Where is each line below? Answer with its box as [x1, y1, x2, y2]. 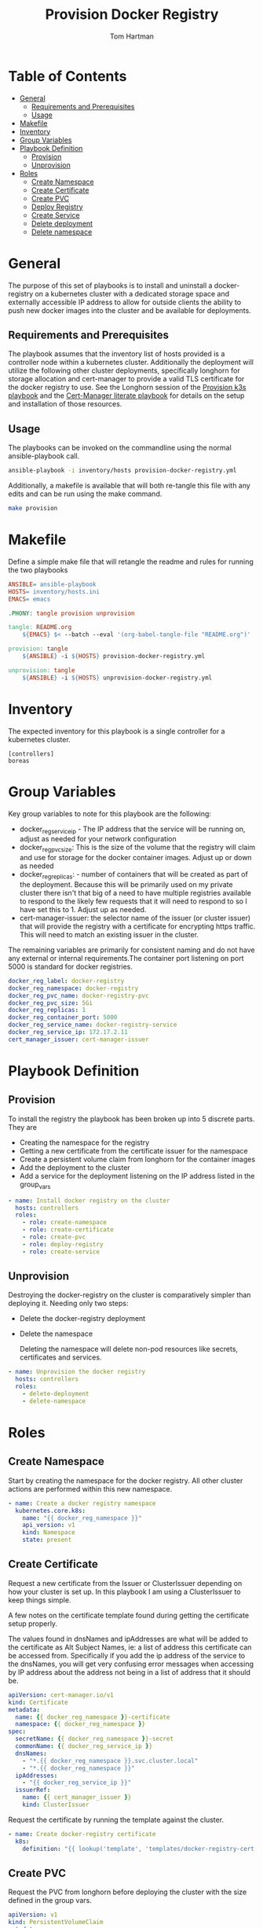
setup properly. [8, 1618, 57, 1628]
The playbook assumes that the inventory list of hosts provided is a [8, 349, 225, 359]
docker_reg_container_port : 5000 [8, 1014, 118, 1021]
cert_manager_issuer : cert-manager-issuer [8, 1036, 149, 1043]
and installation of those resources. [8, 399, 122, 409]
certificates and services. [19, 1352, 102, 1362]
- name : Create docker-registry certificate [8, 1830, 156, 1838]
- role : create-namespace [22, 1219, 108, 1227]
